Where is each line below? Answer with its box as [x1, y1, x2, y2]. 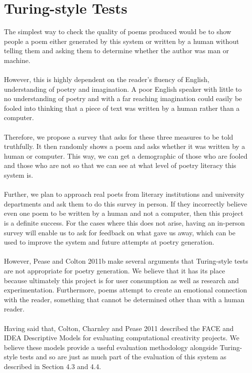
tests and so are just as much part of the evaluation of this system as [20, 352, 227, 362]
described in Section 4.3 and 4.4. [4, 361, 101, 371]
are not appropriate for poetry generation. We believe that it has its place [4, 265, 225, 275]
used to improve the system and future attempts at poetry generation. [4, 237, 214, 247]
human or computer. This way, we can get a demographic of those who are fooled [4, 150, 248, 161]
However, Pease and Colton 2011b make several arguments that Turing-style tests [4, 256, 249, 266]
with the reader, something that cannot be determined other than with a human [4, 294, 245, 304]
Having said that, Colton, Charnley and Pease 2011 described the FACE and [4, 323, 234, 333]
